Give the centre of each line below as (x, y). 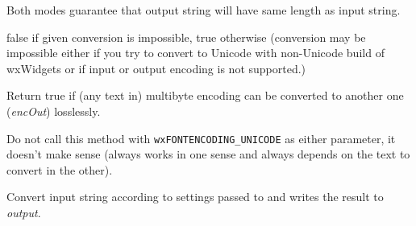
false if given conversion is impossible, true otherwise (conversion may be (186, 37)
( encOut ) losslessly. (54, 111)
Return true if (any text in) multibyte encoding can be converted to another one (205, 95)
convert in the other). (60, 169)
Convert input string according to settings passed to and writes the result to (195, 197)
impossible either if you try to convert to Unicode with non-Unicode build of (196, 53)
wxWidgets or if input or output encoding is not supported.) (156, 68)
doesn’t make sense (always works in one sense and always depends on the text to (208, 154)
